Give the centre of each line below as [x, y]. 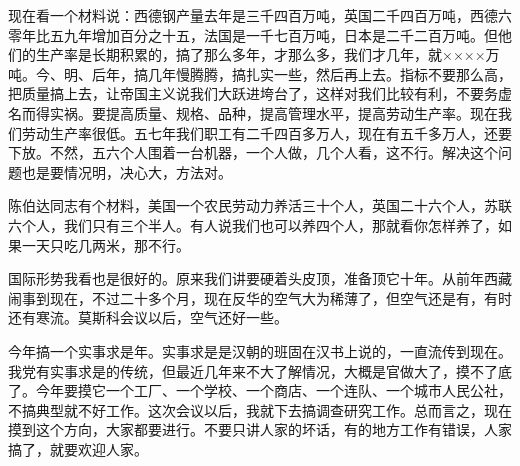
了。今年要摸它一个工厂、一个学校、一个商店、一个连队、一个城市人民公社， [260, 390]
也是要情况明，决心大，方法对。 [126, 171]
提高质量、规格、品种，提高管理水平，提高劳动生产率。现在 [301, 112]
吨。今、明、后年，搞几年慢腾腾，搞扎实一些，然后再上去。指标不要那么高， [260, 73]
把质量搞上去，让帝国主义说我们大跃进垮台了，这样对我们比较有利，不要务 [253, 93]
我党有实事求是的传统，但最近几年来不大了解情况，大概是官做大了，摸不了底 [260, 370]
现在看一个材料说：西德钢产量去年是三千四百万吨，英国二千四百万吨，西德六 [260, 15]
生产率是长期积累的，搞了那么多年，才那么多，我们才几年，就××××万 [267, 54]
